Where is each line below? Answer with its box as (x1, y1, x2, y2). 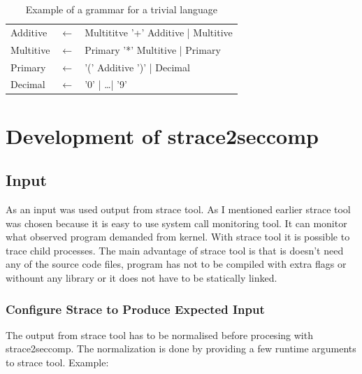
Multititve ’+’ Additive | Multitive (85, 24, 233, 39)
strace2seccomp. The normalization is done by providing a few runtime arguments (6, 341, 356, 356)
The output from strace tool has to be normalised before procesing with (6, 327, 313, 342)
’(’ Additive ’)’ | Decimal (85, 59, 190, 74)
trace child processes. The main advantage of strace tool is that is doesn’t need (6, 243, 344, 257)
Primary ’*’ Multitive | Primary (85, 42, 221, 57)
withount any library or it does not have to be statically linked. (6, 271, 277, 285)
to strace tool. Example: (6, 355, 109, 370)
